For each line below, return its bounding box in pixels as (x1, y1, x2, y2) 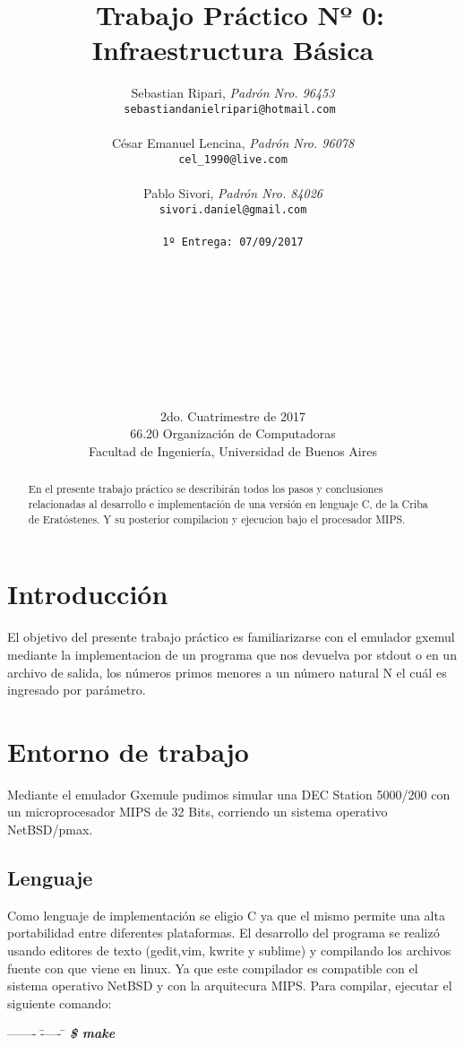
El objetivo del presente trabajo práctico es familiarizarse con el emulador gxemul (7, 627, 455, 646)
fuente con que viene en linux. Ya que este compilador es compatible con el (7, 958, 418, 977)
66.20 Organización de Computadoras (130, 424, 336, 443)
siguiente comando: (7, 993, 112, 1012)
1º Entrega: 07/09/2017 (162, 235, 304, 248)
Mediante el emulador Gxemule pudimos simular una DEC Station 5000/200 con (7, 784, 451, 803)
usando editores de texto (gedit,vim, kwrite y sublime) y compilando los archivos (7, 941, 451, 959)
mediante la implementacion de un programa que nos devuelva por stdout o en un (7, 644, 457, 663)
